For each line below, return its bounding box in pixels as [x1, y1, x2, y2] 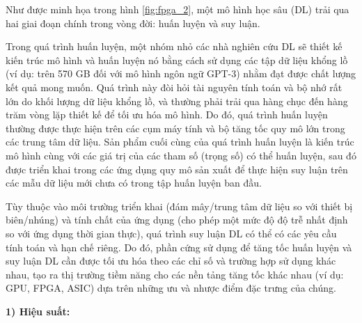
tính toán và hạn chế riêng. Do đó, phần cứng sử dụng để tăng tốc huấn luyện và [6, 239, 352, 254]
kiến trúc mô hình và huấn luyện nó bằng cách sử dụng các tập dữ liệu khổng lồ [6, 52, 348, 67]
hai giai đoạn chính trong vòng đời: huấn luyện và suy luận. [6, 15, 260, 30]
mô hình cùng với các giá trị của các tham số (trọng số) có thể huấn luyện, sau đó [6, 148, 356, 162]
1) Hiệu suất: [6, 304, 70, 318]
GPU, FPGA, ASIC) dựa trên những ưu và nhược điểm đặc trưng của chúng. [6, 281, 336, 295]
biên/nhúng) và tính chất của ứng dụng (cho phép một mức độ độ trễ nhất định [6, 212, 348, 227]
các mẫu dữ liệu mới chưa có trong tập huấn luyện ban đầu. [6, 175, 262, 190]
